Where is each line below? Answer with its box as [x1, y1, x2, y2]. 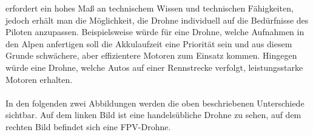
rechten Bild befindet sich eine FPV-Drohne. [5, 120, 171, 133]
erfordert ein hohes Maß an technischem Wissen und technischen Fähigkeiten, [5, 2, 294, 14]
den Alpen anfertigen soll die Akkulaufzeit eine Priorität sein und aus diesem [5, 37, 292, 50]
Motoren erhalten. [5, 73, 73, 85]
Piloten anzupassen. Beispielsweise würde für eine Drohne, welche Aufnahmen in [5, 25, 305, 38]
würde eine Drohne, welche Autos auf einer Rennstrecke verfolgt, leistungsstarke [5, 61, 303, 73]
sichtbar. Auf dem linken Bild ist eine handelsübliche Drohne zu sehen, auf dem [5, 108, 301, 121]
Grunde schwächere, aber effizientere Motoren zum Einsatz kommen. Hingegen [5, 49, 297, 62]
